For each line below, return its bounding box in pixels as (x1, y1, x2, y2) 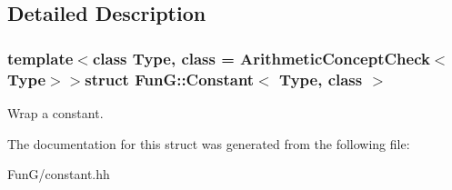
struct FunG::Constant (85, 67, 255, 90)
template (7, 46, 74, 69)
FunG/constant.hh (7, 165, 110, 184)
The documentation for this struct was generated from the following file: (7, 134, 410, 153)
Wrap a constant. (7, 103, 104, 122)
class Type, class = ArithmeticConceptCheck (92, 46, 430, 69)
